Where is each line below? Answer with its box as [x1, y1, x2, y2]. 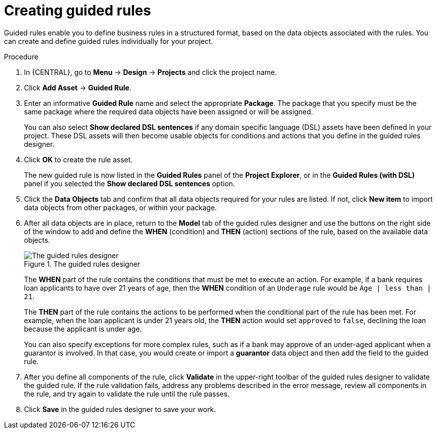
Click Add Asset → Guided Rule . [24, 83, 131, 92]
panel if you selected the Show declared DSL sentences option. [24, 179, 235, 188]
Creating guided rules [4, 2, 151, 19]
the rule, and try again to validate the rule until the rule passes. [24, 389, 230, 398]
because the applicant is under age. [24, 324, 142, 333]
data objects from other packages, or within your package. [24, 203, 217, 212]
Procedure [4, 52, 38, 61]
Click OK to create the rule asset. [24, 155, 133, 164]
